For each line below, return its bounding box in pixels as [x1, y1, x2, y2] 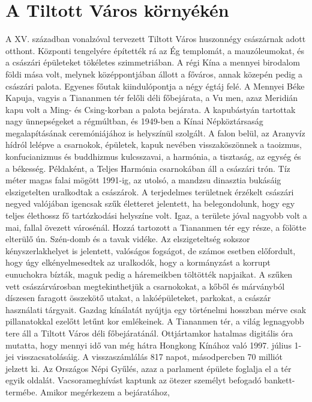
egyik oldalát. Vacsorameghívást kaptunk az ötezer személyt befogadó [5, 374, 262, 386]
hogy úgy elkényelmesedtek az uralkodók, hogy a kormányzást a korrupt [5, 256, 271, 269]
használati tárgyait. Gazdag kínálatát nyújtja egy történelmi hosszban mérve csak [5, 303, 307, 315]
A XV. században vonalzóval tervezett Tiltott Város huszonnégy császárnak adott [5, 32, 306, 45]
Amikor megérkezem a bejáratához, [40, 385, 170, 398]
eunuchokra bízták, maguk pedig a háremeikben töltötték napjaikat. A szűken [5, 268, 293, 280]
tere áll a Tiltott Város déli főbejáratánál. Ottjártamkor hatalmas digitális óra [5, 326, 293, 339]
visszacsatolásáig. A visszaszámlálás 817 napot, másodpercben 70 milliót [17, 350, 283, 363]
